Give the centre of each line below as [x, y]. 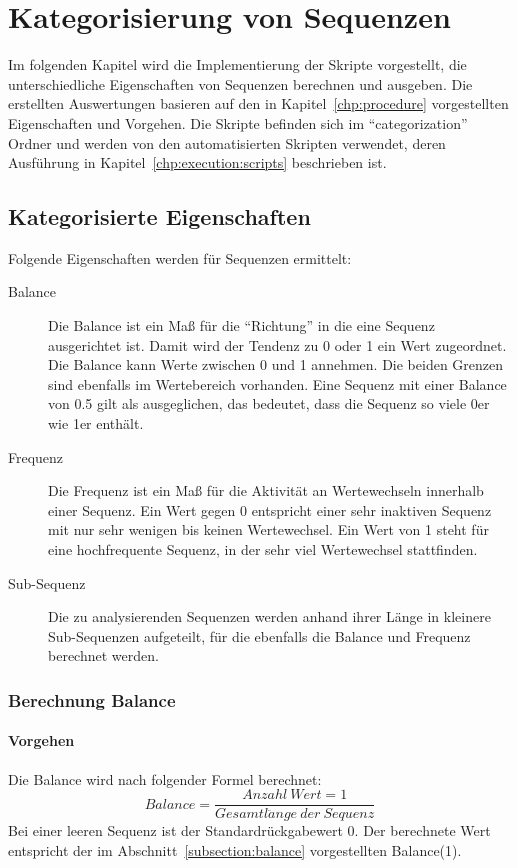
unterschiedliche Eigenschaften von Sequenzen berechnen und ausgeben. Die [240, 83]
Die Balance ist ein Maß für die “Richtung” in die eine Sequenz [241, 325]
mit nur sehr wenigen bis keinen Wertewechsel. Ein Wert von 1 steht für [268, 529]
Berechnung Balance [92, 699]
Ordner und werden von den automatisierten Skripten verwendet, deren [227, 142]
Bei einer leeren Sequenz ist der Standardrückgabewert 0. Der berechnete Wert [249, 830]
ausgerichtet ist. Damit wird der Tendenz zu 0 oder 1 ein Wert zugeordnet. [277, 344]
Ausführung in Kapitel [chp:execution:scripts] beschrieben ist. [197, 162]
